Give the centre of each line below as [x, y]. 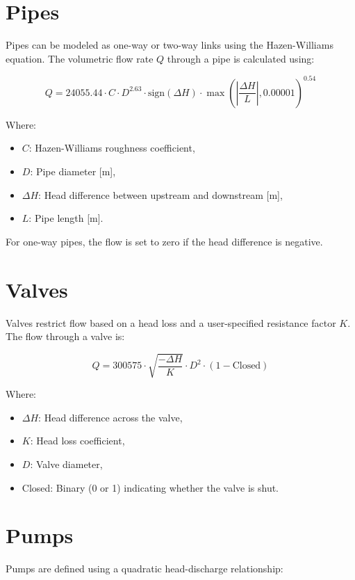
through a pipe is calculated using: [241, 58]
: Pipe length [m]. [66, 218]
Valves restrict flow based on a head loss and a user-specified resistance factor [171, 322]
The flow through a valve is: [65, 336]
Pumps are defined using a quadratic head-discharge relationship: [145, 569]
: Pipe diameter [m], [73, 171]
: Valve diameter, [66, 464]
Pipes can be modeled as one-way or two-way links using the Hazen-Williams [170, 45]
